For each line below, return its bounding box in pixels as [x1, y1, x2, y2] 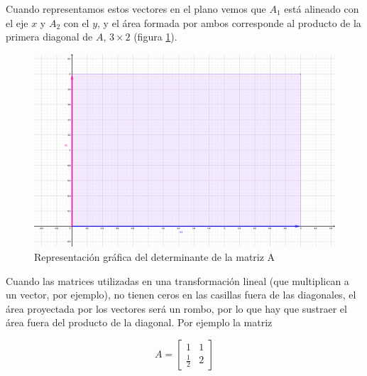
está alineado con [284, 1, 359, 16]
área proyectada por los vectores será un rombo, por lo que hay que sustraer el [6, 301, 347, 316]
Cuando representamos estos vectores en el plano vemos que [6, 1, 266, 16]
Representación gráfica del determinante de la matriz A [34, 249, 275, 264]
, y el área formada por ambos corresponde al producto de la [97, 15, 361, 30]
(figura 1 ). [133, 29, 177, 44]
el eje [6, 15, 28, 30]
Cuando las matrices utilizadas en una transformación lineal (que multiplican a [6, 273, 349, 288]
